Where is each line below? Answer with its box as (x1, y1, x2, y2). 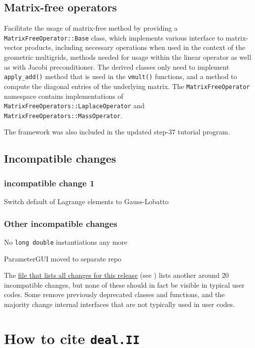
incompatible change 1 (4, 176, 95, 189)
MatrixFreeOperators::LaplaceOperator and (4, 100, 145, 111)
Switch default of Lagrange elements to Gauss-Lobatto (4, 196, 169, 207)
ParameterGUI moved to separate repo (4, 253, 122, 263)
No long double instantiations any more (4, 236, 128, 247)
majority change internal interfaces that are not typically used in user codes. (4, 299, 235, 309)
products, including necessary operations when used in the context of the (25, 42, 245, 52)
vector (4, 42, 23, 52)
